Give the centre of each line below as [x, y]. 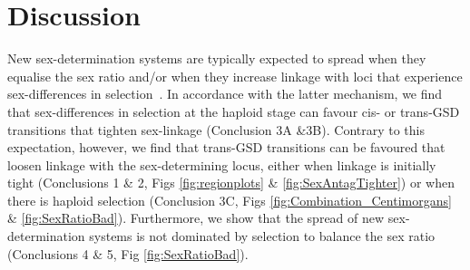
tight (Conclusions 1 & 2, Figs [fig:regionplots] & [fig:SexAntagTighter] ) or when [231, 183]
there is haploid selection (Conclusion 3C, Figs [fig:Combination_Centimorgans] [230, 200]
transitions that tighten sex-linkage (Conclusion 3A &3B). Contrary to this [216, 129]
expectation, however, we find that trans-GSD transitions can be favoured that [226, 147]
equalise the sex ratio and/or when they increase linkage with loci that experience [235, 76]
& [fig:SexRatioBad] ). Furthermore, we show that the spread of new [196, 218]
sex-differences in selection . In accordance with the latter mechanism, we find [225, 94]
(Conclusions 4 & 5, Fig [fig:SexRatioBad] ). [128, 253]
